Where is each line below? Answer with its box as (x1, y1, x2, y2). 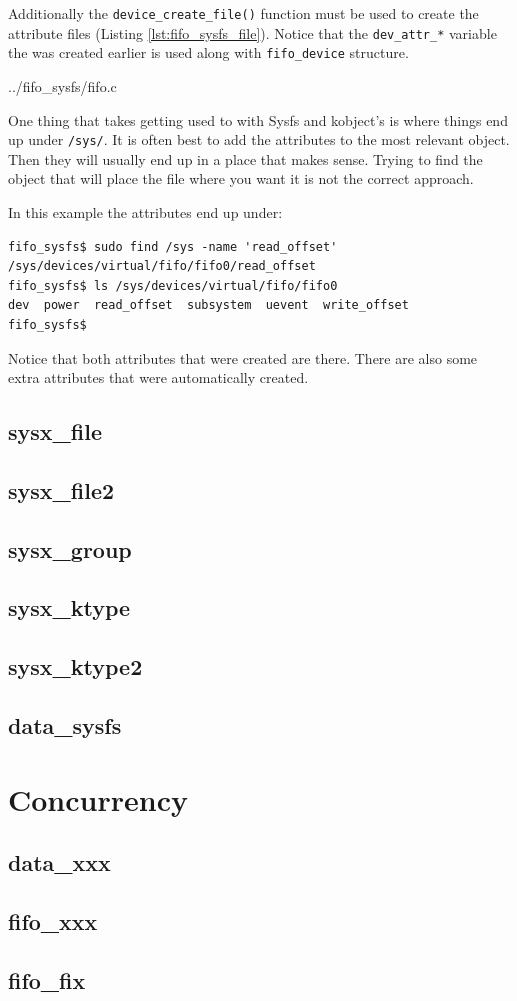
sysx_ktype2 (8, 651, 143, 682)
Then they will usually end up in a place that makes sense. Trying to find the (8, 148, 483, 169)
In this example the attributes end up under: (8, 202, 283, 222)
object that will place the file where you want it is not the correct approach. (8, 168, 474, 189)
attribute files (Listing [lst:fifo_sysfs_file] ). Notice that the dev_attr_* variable (8, 22, 497, 43)
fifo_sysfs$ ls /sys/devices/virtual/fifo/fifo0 (8, 278, 338, 293)
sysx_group (8, 533, 132, 564)
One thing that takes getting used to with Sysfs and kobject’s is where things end (8, 109, 508, 130)
